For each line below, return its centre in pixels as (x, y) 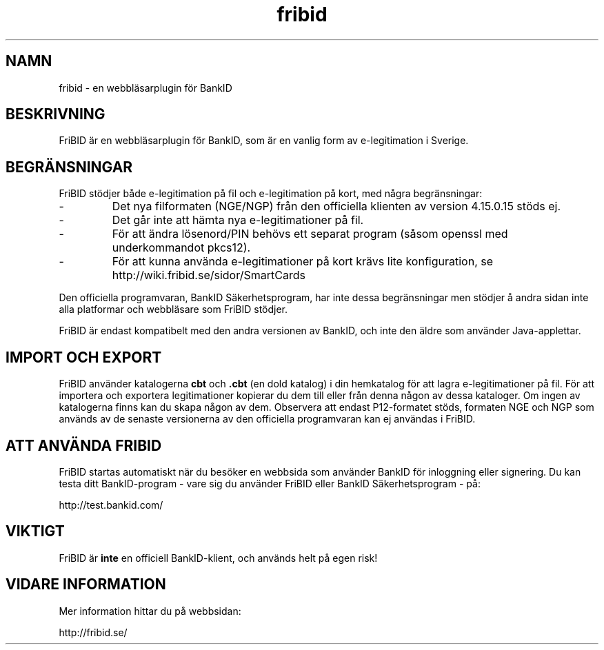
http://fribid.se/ (93, 632)
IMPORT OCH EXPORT (84, 357)
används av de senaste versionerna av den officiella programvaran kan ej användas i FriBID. (267, 419)
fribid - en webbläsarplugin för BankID (145, 88)
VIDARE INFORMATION (86, 585)
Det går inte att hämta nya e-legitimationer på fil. (238, 220)
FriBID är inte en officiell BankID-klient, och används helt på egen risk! (218, 558)
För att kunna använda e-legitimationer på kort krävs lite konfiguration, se (303, 262)
